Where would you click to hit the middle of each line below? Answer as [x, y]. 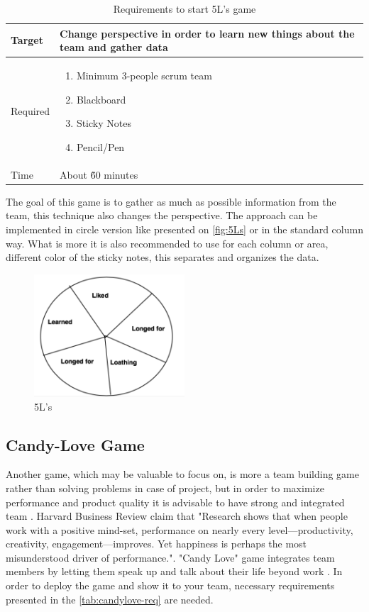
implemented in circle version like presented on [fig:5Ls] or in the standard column [184, 229]
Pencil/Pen [100, 146]
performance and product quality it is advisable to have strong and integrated [175, 502]
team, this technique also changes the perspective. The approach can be [162, 215]
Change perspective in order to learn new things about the [207, 33]
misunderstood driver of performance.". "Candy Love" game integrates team [170, 557]
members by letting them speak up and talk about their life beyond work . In [174, 571]
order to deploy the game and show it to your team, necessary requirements [170, 585]
